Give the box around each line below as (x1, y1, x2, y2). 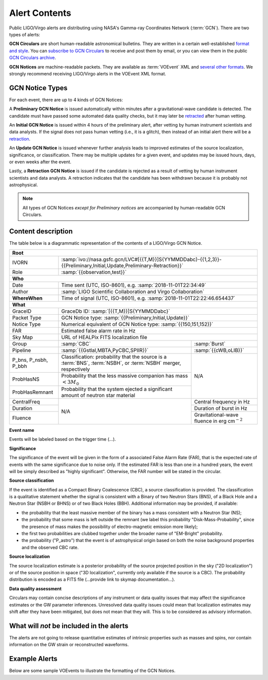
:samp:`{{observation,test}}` (61, 269, 127, 275)
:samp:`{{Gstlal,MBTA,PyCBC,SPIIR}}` (61, 346, 149, 353)
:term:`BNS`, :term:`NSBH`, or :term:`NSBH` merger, (61, 359, 181, 366)
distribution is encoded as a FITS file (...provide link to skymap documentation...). (9, 576, 176, 583)
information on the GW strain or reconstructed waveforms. (9, 642, 129, 648)
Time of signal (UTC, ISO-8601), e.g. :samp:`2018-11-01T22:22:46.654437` (61, 294, 236, 301)
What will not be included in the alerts (9, 621, 129, 630)
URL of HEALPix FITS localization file (61, 334, 147, 340)
